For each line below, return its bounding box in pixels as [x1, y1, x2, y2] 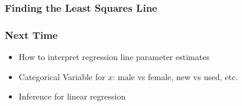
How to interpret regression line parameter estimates [18, 51, 209, 63]
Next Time [5, 27, 58, 42]
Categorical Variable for [18, 70, 105, 82]
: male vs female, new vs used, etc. [112, 70, 238, 82]
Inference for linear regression [18, 90, 126, 102]
